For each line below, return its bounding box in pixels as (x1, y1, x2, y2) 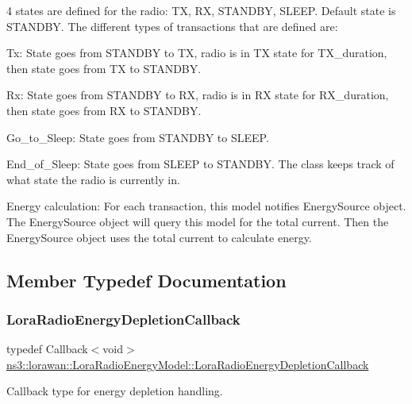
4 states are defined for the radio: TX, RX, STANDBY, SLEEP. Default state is (6, 2, 396, 18)
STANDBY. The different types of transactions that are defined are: (6, 17, 338, 34)
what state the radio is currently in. (6, 171, 180, 187)
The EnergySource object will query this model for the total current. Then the (6, 213, 389, 229)
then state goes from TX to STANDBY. (6, 60, 202, 76)
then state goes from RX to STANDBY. (6, 102, 202, 118)
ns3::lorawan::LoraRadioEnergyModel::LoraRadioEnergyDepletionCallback (6, 356, 369, 372)
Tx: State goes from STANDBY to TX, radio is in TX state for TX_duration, (6, 44, 387, 61)
